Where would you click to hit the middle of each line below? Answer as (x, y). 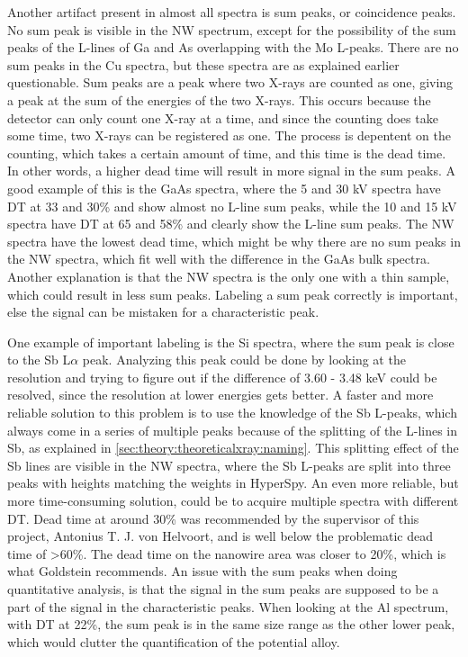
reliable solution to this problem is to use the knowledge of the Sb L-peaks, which (232, 413)
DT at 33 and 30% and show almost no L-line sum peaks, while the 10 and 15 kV (232, 206)
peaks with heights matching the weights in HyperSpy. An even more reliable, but (233, 483)
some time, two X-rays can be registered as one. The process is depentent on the (229, 135)
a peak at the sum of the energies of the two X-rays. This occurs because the (219, 99)
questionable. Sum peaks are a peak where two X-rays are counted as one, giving (230, 82)
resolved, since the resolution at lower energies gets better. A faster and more (220, 395)
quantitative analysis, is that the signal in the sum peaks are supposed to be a (223, 589)
